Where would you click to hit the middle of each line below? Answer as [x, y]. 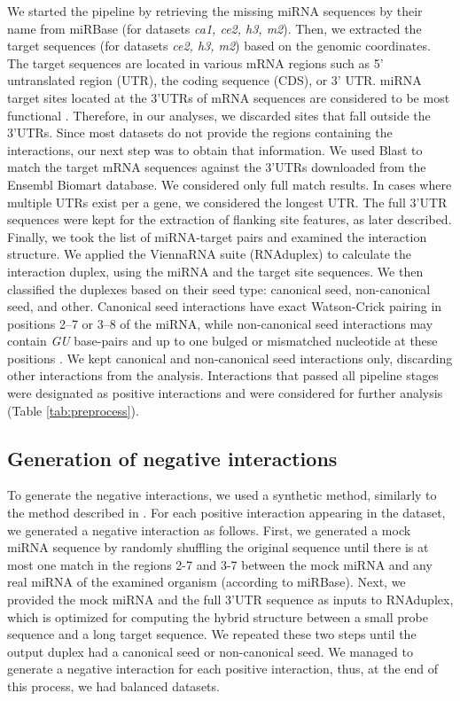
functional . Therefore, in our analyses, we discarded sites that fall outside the [219, 115]
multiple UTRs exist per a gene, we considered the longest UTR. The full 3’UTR [227, 202]
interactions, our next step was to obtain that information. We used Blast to [215, 149]
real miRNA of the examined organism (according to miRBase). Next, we [207, 582]
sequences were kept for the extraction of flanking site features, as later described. [230, 219]
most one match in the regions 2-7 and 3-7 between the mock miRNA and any [220, 564]
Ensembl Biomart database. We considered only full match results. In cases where [230, 184]
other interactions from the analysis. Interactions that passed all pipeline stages [223, 375]
